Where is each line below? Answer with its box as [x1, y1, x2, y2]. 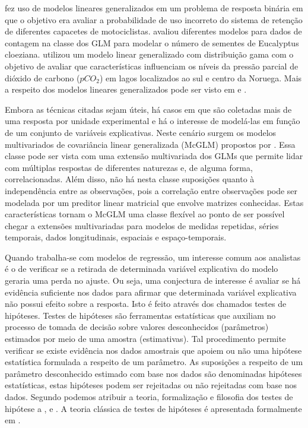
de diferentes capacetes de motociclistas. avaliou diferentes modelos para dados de [5, 25, 302, 37]
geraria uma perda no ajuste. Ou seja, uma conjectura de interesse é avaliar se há [5, 274, 301, 287]
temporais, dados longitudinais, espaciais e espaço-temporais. [5, 231, 227, 243]
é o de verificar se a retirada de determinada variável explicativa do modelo [5, 262, 278, 275]
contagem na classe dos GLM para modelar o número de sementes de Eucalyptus [5, 36, 299, 49]
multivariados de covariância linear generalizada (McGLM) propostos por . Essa [5, 138, 296, 150]
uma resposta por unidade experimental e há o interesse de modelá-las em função [5, 115, 300, 127]
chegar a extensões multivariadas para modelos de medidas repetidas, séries [5, 219, 279, 232]
